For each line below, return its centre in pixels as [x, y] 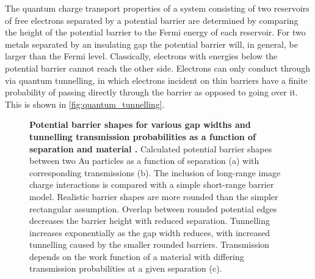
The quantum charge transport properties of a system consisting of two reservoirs [157, 8]
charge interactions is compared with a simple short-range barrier [152, 184]
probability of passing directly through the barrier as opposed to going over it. [151, 92]
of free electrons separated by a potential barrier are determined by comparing [152, 20]
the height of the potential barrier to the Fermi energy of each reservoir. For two [155, 32]
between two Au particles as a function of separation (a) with [144, 161]
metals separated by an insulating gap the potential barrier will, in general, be [151, 44]
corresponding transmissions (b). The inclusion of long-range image [155, 172]
